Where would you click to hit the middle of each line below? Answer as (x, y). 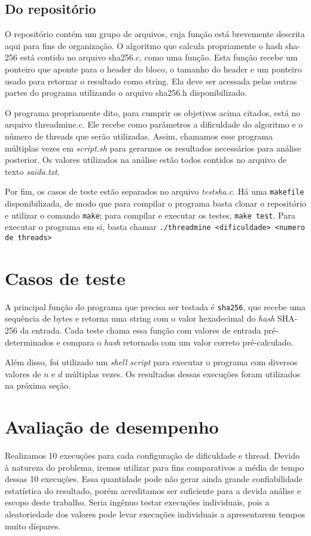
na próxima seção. (38, 385)
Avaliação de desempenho (112, 427)
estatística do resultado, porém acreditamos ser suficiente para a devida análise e (153, 490)
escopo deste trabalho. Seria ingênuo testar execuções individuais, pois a (137, 502)
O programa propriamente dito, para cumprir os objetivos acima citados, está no (153, 112)
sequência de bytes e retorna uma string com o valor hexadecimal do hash (140, 318)
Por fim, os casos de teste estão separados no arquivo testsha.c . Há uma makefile (155, 191)
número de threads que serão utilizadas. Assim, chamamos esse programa (139, 136)
